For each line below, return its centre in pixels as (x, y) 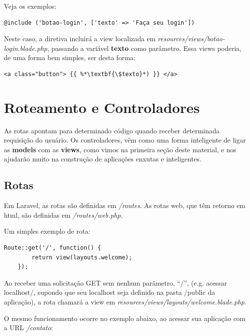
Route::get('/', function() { (53, 248)
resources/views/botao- (191, 39)
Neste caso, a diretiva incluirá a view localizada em (80, 39)
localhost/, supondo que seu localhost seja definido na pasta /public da (109, 292)
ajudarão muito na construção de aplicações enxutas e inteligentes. (103, 159)
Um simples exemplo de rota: (47, 231)
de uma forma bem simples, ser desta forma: (70, 57)
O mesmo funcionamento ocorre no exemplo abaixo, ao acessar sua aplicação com (125, 318)
